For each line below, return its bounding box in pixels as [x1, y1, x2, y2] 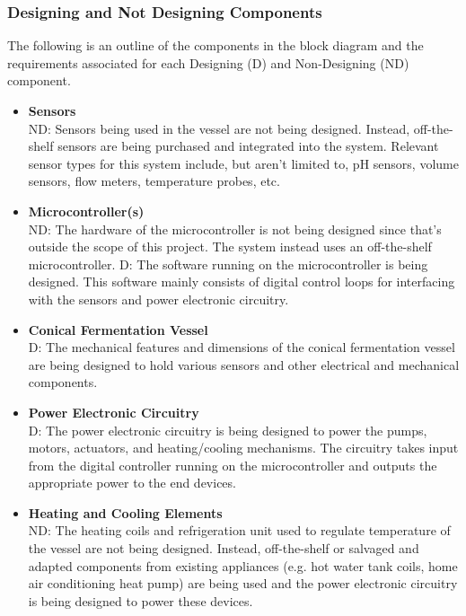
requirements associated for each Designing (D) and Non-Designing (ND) [7, 53, 409, 72]
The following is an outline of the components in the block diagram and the [7, 36, 424, 55]
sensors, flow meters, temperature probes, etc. [28, 172, 280, 190]
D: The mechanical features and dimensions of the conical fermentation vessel [28, 338, 455, 356]
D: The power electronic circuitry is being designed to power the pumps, [28, 420, 427, 439]
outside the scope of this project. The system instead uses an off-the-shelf [28, 237, 432, 256]
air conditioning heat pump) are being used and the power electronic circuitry [28, 574, 458, 593]
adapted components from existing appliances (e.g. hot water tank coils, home [28, 556, 458, 575]
